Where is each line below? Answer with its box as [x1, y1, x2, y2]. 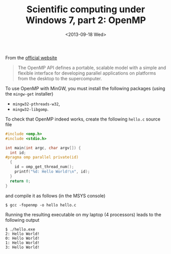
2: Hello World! [5, 231, 40, 236]
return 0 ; [10, 178, 31, 183]
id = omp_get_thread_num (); [14, 165, 74, 170]
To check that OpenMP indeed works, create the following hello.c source [5, 116, 161, 122]
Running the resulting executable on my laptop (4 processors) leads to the [5, 211, 162, 218]
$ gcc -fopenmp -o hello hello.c [5, 202, 77, 207]
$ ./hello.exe [5, 226, 36, 232]
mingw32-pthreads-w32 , [12, 101, 60, 107]
